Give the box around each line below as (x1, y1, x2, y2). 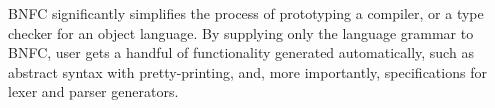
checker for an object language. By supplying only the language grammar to (8, 22, 474, 43)
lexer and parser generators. (8, 81, 179, 102)
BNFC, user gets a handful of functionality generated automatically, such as (8, 42, 474, 63)
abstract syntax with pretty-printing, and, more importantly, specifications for (8, 61, 487, 82)
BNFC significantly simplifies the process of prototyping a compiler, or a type (8, 3, 484, 23)
